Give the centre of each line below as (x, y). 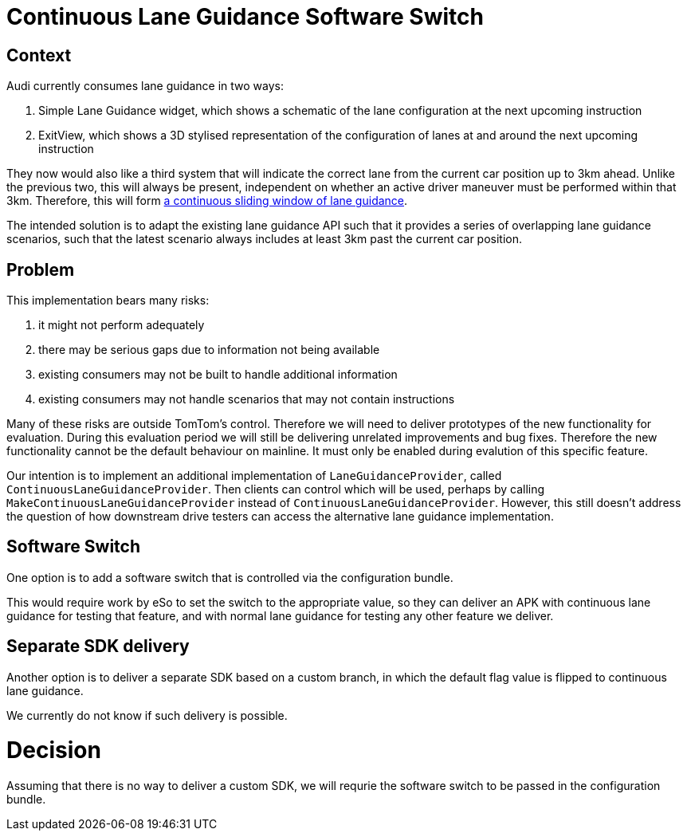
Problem (41, 269)
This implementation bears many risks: (108, 301)
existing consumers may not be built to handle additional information (218, 375)
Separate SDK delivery (98, 646)
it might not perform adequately (122, 325)
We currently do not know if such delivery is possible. (147, 715)
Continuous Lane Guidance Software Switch (245, 17)
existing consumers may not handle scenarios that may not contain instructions (247, 399)
